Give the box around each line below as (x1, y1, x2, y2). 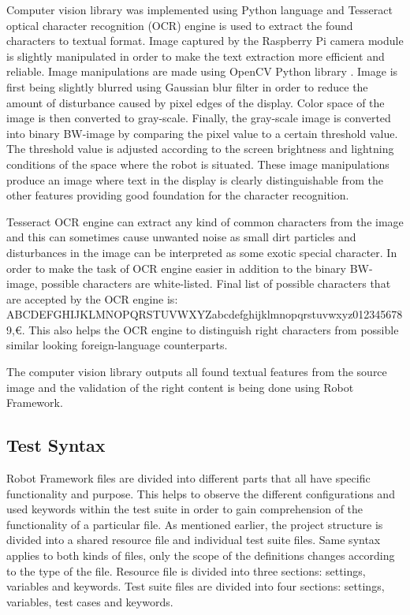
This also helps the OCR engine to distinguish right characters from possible (28, 321, 399, 337)
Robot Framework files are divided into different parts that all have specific (6, 470, 371, 486)
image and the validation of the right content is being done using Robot (6, 378, 354, 395)
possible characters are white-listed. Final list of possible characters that (41, 275, 391, 292)
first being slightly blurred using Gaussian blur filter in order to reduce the (6, 78, 368, 95)
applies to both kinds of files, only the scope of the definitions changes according (6, 547, 395, 564)
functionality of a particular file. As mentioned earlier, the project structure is (6, 516, 383, 532)
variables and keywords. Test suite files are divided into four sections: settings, (6, 578, 385, 594)
